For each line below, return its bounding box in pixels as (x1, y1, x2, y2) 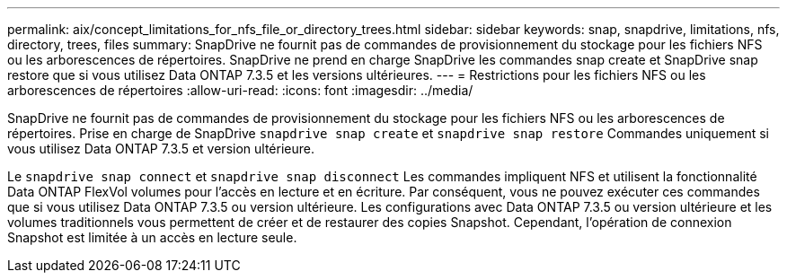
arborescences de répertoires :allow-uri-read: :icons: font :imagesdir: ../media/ (7, 83, 473, 98)
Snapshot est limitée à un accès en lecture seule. (7, 230, 297, 245)
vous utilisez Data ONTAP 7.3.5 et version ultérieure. (7, 141, 314, 156)
